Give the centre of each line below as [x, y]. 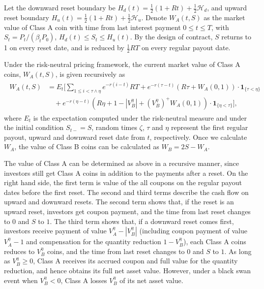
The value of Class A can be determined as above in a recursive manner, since [122, 163]
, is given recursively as [90, 74]
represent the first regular [209, 127]
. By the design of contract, [171, 37]
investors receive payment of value [55, 231]
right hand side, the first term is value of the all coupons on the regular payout [123, 182]
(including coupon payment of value [193, 231]
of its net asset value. [151, 280]
